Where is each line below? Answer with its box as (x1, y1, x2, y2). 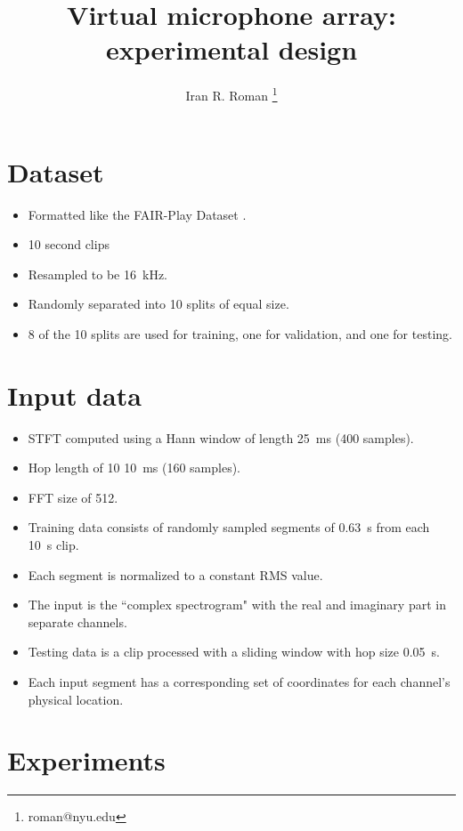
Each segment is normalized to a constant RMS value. (28, 565, 323, 584)
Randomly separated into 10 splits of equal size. (28, 294, 289, 313)
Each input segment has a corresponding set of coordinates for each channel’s (28, 672, 451, 690)
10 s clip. (28, 535, 79, 553)
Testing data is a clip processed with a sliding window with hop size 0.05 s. (28, 642, 440, 661)
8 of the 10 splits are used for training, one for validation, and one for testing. (28, 324, 452, 343)
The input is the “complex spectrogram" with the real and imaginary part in (28, 595, 446, 614)
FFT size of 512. (28, 488, 118, 506)
